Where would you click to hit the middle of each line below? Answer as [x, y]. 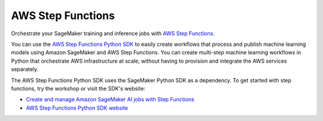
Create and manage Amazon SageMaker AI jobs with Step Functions [110, 100]
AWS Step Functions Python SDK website [77, 108]
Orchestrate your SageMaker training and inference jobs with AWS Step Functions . [113, 33]
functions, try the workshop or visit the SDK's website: [78, 88]
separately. [25, 69]
